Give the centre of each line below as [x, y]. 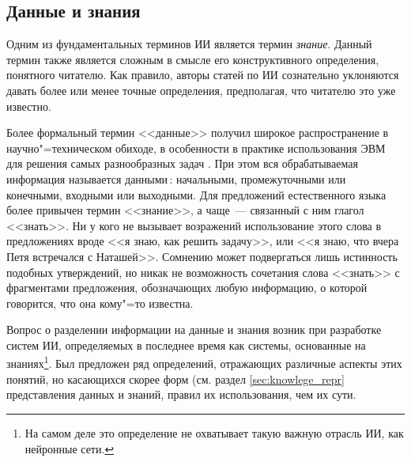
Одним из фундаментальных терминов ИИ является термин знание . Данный [189, 44]
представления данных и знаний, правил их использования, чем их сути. [181, 394]
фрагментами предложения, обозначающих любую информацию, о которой [187, 288]
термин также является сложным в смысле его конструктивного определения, [193, 59]
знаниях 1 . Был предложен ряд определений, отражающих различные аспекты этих [204, 362]
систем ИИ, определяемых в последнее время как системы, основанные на [186, 345]
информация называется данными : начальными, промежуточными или [176, 178]
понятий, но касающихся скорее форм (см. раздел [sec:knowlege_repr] [175, 379]
